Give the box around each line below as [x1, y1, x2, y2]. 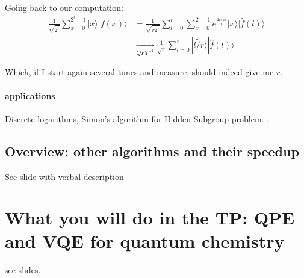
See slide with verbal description [5, 170, 124, 182]
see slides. [5, 264, 41, 276]
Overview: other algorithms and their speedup [5, 141, 299, 160]
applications [5, 89, 55, 102]
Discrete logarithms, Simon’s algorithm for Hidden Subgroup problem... [5, 112, 269, 125]
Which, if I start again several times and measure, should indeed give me [5, 66, 274, 78]
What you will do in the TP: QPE [5, 205, 295, 230]
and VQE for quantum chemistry [5, 229, 285, 253]
